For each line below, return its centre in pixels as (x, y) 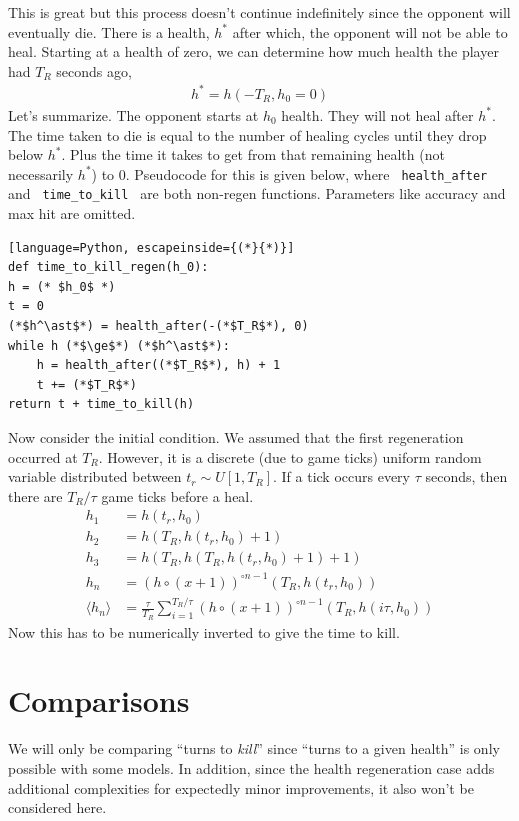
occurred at (43, 456)
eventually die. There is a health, (109, 31)
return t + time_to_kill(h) (101, 404)
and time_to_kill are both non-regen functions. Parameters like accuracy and (257, 193)
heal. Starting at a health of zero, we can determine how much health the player (253, 51)
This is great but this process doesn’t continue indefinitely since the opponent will (259, 12)
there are (35, 495)
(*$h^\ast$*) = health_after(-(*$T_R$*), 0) (158, 325)
